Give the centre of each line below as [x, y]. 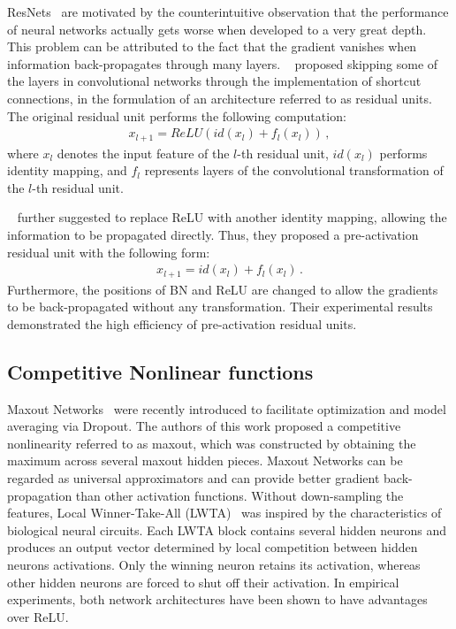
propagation [40, 495]
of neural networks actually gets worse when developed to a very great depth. [217, 29]
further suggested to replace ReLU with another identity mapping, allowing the [232, 217]
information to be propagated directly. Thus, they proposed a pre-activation [213, 235]
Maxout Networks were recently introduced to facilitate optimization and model [227, 408]
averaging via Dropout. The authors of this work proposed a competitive [204, 426]
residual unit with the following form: [109, 252]
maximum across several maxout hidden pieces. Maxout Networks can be [205, 460]
